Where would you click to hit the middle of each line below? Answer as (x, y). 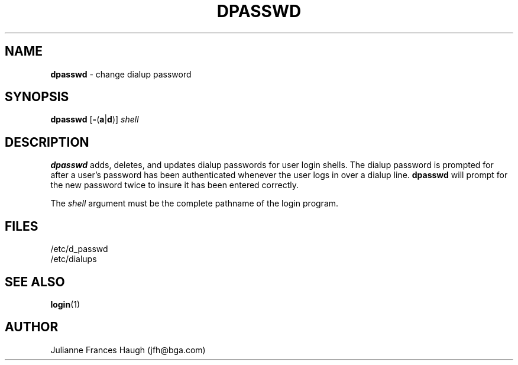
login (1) (65, 304)
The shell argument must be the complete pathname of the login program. (195, 204)
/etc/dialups (74, 259)
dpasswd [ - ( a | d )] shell (95, 119)
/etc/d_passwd (79, 249)
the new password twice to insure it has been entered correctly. (175, 185)
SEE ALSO (35, 282)
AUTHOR (32, 327)
